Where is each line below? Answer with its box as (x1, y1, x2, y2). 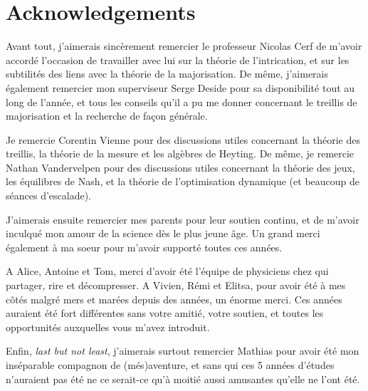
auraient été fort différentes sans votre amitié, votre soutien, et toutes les (6, 306, 324, 320)
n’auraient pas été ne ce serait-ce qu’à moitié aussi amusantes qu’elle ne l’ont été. (6, 371, 360, 386)
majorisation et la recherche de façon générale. (6, 108, 208, 123)
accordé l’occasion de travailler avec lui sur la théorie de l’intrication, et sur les (6, 52, 349, 67)
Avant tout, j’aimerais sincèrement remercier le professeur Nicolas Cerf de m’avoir (6, 38, 362, 53)
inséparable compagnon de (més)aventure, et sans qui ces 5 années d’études (6, 358, 335, 372)
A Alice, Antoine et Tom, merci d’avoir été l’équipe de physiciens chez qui (6, 264, 329, 278)
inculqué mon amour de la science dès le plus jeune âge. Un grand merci (6, 226, 320, 241)
